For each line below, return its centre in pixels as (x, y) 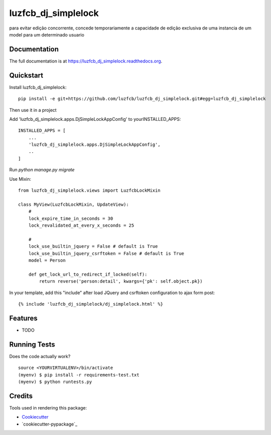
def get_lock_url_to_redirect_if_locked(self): (88, 274)
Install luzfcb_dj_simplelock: (38, 87)
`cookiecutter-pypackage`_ (49, 424)
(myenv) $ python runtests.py (55, 382)
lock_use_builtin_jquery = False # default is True (93, 246)
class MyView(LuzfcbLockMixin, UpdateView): (74, 204)
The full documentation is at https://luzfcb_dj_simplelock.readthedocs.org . (86, 61)
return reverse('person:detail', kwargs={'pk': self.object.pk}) (121, 281)
